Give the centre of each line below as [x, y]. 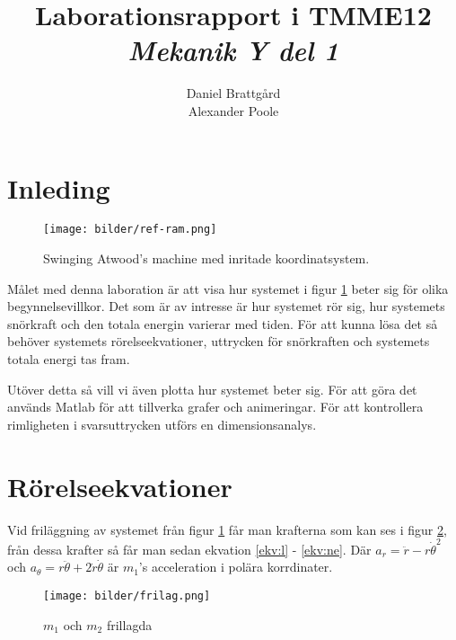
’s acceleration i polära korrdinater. [236, 567]
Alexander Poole [233, 110]
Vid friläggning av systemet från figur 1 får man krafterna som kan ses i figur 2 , [227, 529]
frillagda [129, 624]
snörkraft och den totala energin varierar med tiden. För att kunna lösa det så [223, 323]
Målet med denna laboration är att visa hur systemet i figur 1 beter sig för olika [228, 288]
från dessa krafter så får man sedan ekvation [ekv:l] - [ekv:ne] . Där [189, 549]
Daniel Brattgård [233, 93]
